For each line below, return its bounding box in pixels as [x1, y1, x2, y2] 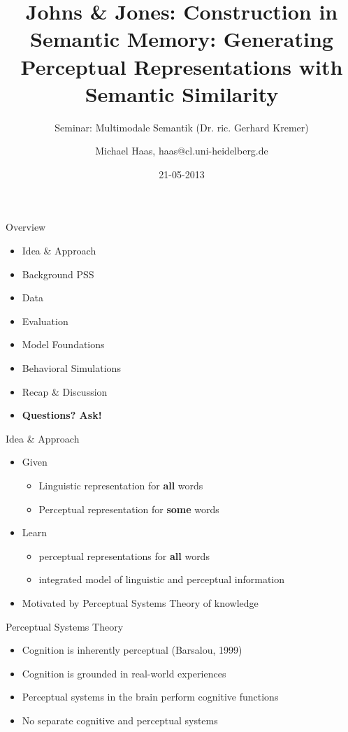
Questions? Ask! [22, 408, 102, 422]
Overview [6, 220, 46, 234]
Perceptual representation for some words [38, 501, 219, 516]
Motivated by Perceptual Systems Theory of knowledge [22, 595, 259, 610]
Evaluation [22, 313, 68, 328]
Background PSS [22, 266, 94, 281]
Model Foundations [22, 337, 105, 352]
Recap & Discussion [22, 384, 108, 399]
